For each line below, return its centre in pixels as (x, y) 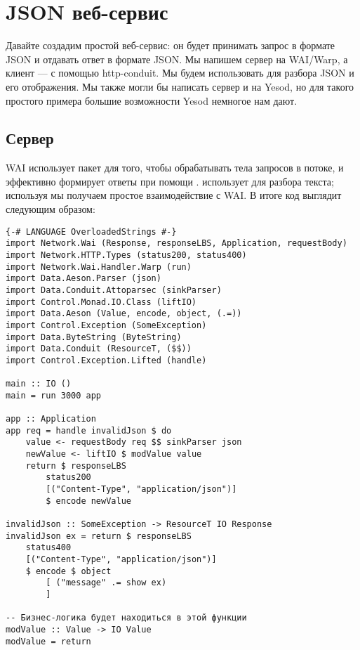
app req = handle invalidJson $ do (89, 430)
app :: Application (51, 419)
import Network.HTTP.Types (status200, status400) (126, 255)
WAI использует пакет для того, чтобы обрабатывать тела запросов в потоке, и (175, 168)
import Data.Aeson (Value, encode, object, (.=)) (124, 314)
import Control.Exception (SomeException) (106, 325)
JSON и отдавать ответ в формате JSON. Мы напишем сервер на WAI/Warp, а (177, 59)
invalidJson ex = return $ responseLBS (99, 536)
